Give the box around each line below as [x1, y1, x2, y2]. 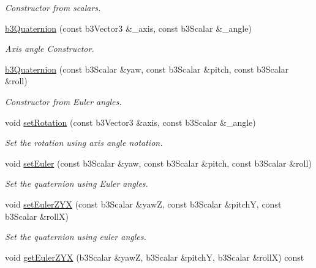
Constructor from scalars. [5, 1, 101, 13]
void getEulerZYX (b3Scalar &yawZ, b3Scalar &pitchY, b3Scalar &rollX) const [5, 250, 304, 263]
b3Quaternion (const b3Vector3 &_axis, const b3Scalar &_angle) [5, 21, 252, 34]
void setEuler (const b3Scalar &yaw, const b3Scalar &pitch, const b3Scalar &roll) [5, 156, 312, 169]
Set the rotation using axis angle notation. [5, 136, 163, 149]
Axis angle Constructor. [5, 42, 94, 55]
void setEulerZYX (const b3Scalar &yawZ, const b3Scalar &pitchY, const [5, 197, 282, 210]
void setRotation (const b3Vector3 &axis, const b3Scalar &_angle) [5, 115, 256, 128]
